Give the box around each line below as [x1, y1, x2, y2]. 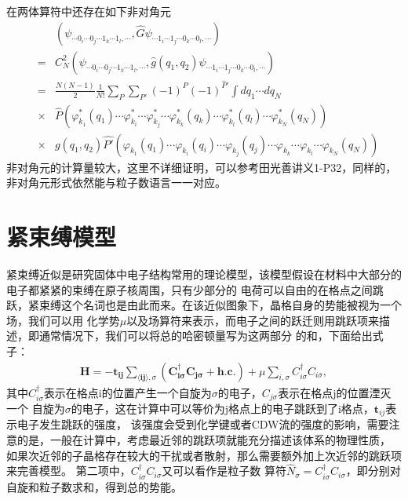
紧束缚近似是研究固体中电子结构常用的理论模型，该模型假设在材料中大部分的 [6, 265, 402, 282]
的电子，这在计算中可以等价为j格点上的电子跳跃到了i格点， [71, 400, 374, 416]
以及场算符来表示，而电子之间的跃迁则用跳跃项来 [126, 312, 380, 328]
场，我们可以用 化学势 [6, 312, 120, 328]
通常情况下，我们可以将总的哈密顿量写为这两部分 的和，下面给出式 [38, 327, 384, 344]
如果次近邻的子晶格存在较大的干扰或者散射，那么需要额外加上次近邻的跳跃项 [6, 447, 402, 463]
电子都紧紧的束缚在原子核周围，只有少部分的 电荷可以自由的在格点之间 [6, 281, 373, 297]
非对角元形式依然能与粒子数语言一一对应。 [6, 174, 226, 191]
